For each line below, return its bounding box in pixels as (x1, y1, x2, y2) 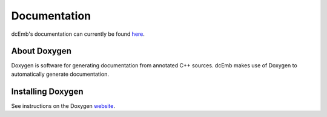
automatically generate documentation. (11, 70, 109, 78)
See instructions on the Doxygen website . (11, 102, 115, 109)
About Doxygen (11, 46, 72, 56)
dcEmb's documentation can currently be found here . (11, 30, 145, 38)
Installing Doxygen (11, 86, 84, 96)
